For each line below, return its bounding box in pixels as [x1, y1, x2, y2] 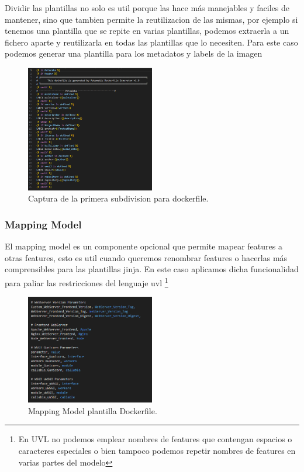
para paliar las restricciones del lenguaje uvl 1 [5, 275, 168, 289]
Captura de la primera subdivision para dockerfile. [28, 192, 209, 204]
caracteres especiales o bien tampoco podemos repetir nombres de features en [18, 445, 296, 457]
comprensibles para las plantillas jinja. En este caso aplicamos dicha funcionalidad [5, 263, 299, 275]
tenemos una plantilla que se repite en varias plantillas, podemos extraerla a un [5, 25, 289, 37]
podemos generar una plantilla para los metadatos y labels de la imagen [5, 47, 262, 60]
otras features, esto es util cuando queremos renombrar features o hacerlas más [5, 251, 288, 263]
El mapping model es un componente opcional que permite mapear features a [5, 240, 282, 252]
